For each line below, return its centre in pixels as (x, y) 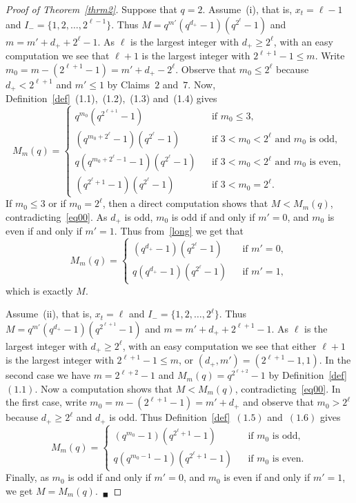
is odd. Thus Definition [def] (170, 417)
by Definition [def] (308, 375)
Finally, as (27, 477)
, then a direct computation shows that (185, 203)
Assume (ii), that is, (49, 314)
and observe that (278, 402)
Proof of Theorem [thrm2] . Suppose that (91, 9)
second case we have (48, 375)
